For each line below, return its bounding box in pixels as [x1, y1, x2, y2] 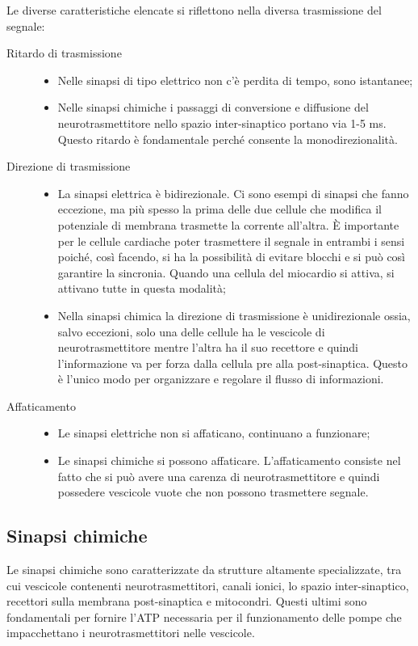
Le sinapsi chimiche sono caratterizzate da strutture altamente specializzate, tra [6, 561, 402, 578]
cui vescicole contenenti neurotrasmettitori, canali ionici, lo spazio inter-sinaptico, [6, 576, 409, 593]
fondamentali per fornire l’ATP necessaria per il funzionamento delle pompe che [6, 608, 402, 625]
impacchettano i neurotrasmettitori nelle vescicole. [6, 624, 255, 641]
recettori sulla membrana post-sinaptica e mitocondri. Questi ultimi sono [6, 593, 367, 610]
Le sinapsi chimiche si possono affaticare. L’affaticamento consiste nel [57, 452, 401, 469]
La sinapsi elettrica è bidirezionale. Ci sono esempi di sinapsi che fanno [57, 184, 409, 201]
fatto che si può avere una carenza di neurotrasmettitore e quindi [57, 467, 380, 484]
